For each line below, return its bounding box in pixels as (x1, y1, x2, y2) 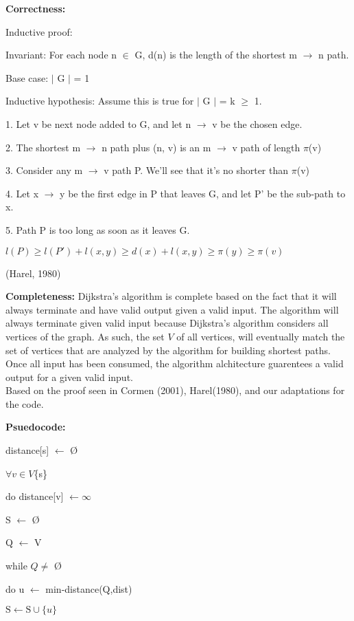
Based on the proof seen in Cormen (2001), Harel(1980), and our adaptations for (5, 383, 345, 397)
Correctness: (5, 1, 66, 15)
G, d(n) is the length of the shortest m (134, 47, 297, 62)
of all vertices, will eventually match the (176, 329, 345, 343)
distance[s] (5, 443, 49, 457)
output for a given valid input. (5, 369, 133, 384)
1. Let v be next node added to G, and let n (5, 116, 191, 131)
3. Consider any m (5, 163, 83, 177)
